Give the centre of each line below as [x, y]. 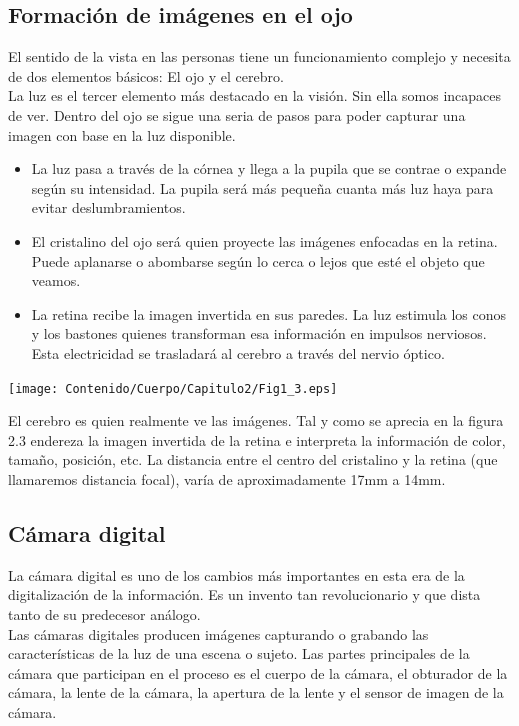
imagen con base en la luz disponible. [122, 134]
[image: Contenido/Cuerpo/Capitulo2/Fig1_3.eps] [173, 388]
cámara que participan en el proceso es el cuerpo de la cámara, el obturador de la [258, 672]
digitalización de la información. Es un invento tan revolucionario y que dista [244, 594]
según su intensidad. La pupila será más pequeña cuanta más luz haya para [262, 187]
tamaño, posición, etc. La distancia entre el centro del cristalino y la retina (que [253, 459]
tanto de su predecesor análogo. [104, 613]
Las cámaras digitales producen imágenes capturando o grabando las [218, 633]
